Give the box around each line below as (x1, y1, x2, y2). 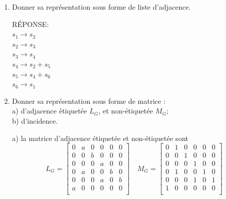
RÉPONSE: (12, 18, 49, 29)
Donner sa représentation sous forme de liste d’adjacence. (12, 2, 191, 12)
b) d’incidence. (12, 115, 58, 126)
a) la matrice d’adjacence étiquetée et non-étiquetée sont (12, 132, 188, 143)
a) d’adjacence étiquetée (12, 105, 87, 116)
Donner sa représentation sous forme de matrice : (12, 95, 166, 106)
